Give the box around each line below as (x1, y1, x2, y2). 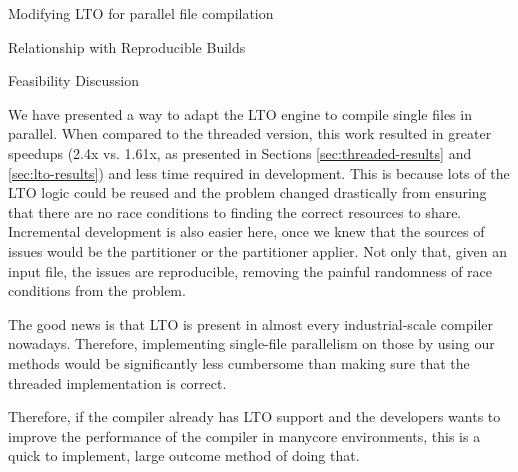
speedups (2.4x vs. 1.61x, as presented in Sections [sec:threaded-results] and (8, 142, 472, 163)
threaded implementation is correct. (8, 372, 227, 393)
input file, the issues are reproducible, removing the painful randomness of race (8, 260, 493, 281)
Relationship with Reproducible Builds (8, 36, 246, 57)
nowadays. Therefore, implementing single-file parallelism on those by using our (8, 333, 495, 354)
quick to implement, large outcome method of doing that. (8, 445, 360, 466)
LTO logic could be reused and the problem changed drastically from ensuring (8, 182, 487, 203)
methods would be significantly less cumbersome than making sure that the (8, 352, 470, 373)
